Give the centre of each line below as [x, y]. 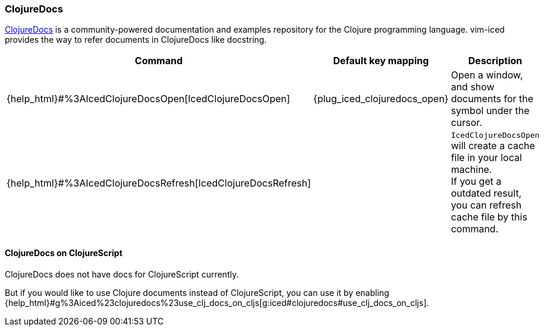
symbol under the [490, 111]
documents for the [492, 99]
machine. [471, 170]
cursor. [466, 123]
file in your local [486, 158]
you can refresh [486, 205]
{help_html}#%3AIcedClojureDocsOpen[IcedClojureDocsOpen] [148, 99]
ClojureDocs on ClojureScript [64, 253]
